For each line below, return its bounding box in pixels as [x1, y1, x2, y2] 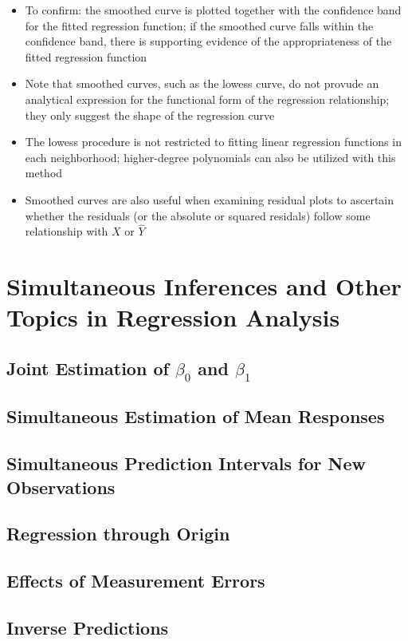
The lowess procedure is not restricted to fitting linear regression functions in [25, 133, 402, 150]
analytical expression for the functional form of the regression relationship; [25, 90, 390, 107]
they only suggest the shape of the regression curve [25, 106, 275, 123]
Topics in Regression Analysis [6, 301, 340, 334]
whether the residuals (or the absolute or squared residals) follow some [25, 207, 371, 224]
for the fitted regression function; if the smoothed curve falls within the [25, 17, 374, 34]
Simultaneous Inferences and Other [6, 270, 402, 303]
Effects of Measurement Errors [6, 568, 265, 593]
